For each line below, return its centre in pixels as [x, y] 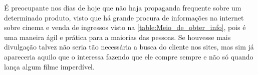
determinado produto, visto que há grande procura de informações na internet [124, 17]
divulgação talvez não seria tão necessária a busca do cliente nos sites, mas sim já [129, 47]
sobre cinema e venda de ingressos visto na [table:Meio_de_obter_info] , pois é [125, 27]
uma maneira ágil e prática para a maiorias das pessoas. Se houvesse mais [117, 37]
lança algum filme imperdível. [49, 66]
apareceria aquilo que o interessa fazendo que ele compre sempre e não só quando [129, 56]
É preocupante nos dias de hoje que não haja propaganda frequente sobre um [123, 7]
